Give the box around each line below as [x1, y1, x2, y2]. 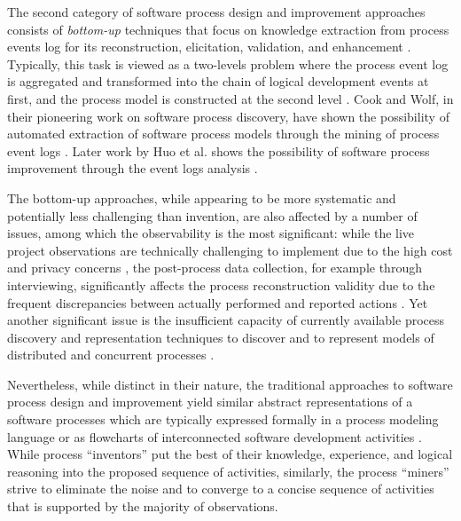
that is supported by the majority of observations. [7, 497, 278, 516]
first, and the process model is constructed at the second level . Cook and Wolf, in [7, 89, 454, 107]
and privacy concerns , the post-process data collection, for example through [7, 258, 422, 277]
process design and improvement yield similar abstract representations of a [7, 392, 413, 411]
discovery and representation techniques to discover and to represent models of [7, 328, 434, 346]
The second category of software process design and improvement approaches [7, 3, 426, 20]
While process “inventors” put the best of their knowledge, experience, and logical [7, 445, 453, 463]
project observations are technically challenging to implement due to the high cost [7, 241, 453, 259]
